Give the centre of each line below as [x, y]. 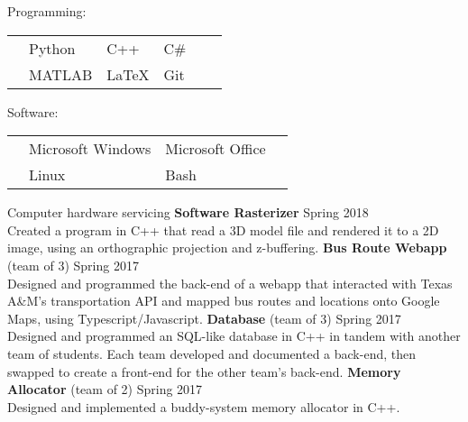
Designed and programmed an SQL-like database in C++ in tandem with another [234, 336]
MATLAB [61, 74]
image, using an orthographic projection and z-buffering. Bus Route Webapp [227, 248]
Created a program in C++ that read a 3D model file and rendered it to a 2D [223, 229]
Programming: [47, 11]
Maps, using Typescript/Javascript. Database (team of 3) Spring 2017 [204, 318]
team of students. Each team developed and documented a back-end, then [211, 353]
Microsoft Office [216, 149]
